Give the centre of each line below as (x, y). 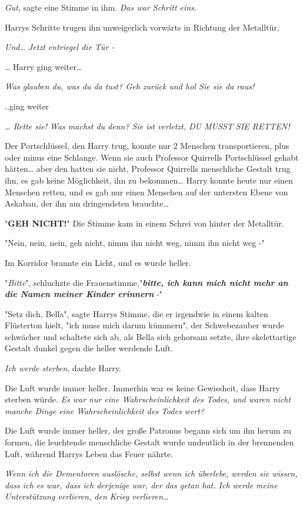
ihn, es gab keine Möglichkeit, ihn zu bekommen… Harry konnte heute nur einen (149, 180)
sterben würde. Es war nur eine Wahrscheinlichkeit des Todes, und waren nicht (148, 399)
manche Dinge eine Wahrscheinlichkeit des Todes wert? (105, 410)
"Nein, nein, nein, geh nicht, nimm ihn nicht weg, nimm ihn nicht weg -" (135, 243)
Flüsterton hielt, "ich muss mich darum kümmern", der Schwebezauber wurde (144, 325)
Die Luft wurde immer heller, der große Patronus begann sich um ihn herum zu (148, 430)
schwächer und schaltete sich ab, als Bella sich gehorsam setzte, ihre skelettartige (151, 336)
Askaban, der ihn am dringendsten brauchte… (87, 203)
